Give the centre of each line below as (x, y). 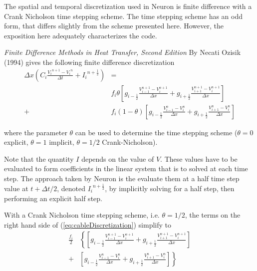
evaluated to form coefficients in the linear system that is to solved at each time (126, 168)
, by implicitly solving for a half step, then (170, 188)
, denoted (71, 188)
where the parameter (36, 132)
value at (16, 188)
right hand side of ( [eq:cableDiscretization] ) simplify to (88, 224)
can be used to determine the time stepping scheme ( (156, 132)
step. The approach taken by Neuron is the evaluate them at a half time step (122, 178)
